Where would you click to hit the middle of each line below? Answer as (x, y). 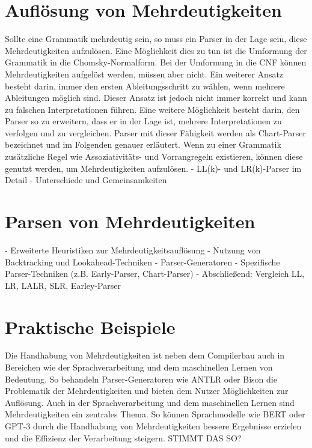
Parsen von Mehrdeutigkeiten (130, 221)
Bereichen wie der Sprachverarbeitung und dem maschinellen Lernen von (139, 367)
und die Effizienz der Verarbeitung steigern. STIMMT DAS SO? (123, 437)
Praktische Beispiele (90, 326)
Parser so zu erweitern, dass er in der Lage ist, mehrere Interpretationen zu (143, 121)
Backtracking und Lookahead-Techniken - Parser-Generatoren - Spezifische (142, 262)
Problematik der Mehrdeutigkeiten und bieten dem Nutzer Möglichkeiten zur (147, 391)
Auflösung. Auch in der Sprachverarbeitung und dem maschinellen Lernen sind (150, 402)
